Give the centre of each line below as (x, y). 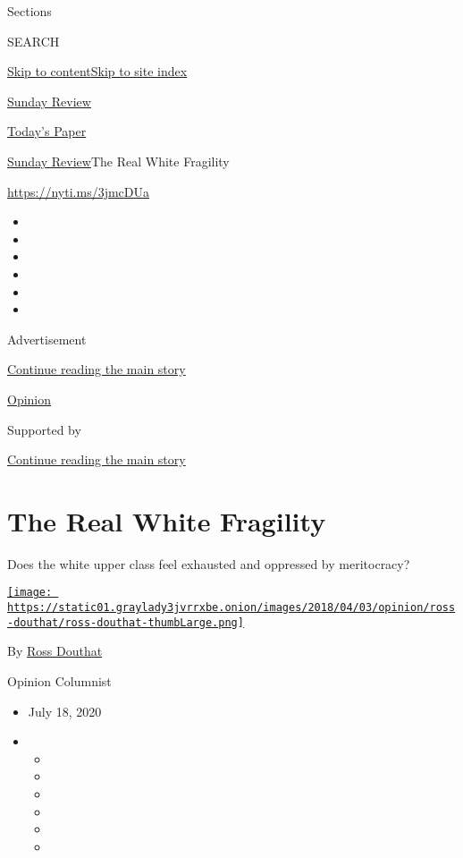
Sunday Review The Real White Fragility (118, 161)
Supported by (44, 429)
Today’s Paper (47, 131)
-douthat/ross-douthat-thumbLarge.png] (126, 622)
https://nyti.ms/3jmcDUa (79, 191)
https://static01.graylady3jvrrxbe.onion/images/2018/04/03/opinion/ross (231, 608)
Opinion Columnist (59, 680)
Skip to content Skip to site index (97, 71)
